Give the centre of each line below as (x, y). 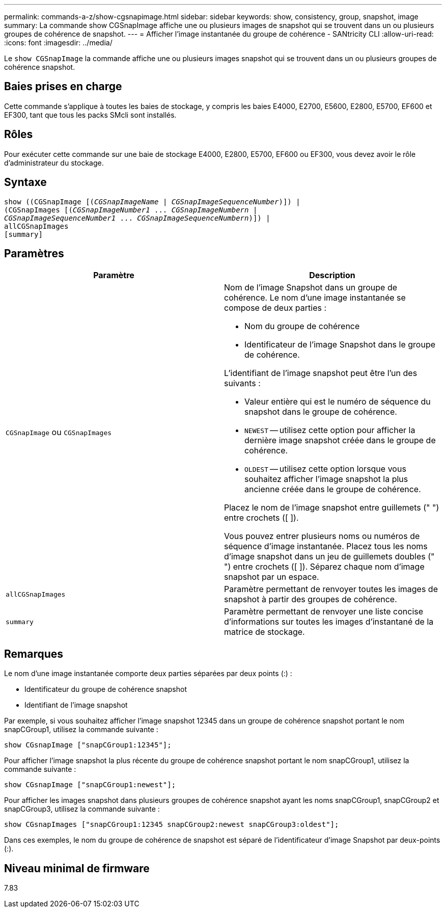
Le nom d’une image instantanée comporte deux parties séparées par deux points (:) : (148, 674)
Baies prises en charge (63, 87)
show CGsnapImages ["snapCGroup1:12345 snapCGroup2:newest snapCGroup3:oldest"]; (172, 825)
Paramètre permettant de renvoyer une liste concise (324, 612)
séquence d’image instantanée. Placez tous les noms (326, 546)
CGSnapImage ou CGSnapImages (59, 432)
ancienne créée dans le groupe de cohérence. (333, 489)
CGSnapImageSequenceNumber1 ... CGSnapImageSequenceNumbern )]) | (137, 218)
